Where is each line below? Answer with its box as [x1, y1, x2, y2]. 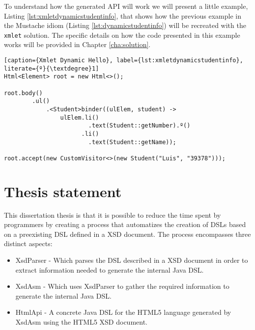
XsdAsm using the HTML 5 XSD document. [15, 317, 147, 327]
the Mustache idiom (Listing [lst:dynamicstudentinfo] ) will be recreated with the [4, 20, 246, 30]
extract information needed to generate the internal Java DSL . [15, 264, 204, 275]
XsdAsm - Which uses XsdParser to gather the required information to [15, 281, 229, 291]
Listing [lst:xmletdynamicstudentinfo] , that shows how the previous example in [4, 10, 241, 21]
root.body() [4, 89, 43, 97]
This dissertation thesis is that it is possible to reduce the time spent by [4, 209, 221, 220]
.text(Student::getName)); [88, 138, 176, 146]
